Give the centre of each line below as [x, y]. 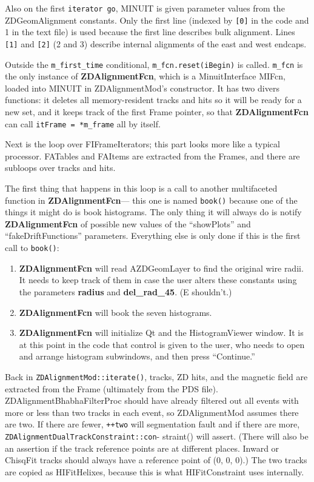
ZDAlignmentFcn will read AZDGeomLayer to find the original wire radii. [161, 268]
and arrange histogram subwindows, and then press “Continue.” [137, 356]
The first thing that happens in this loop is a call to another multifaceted [141, 188]
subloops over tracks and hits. [60, 168]
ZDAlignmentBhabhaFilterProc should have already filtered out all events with [152, 400]
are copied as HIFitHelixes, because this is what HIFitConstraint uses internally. [155, 471]
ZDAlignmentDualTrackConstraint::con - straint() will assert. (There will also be [157, 436]
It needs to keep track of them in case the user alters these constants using [158, 280]
